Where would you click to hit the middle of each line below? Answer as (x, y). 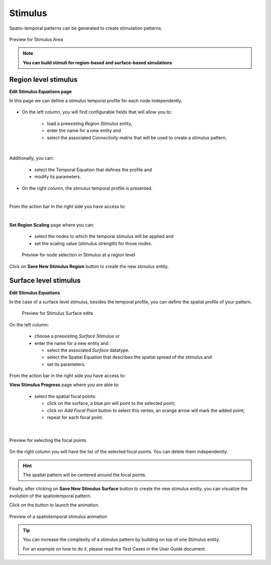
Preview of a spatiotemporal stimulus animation (58, 516)
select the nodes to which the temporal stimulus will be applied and (104, 237)
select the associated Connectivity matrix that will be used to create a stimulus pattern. (137, 138)
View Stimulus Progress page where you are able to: (64, 385)
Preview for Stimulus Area (36, 39)
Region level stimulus (43, 80)
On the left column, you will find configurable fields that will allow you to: (97, 112)
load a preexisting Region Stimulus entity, (90, 124)
